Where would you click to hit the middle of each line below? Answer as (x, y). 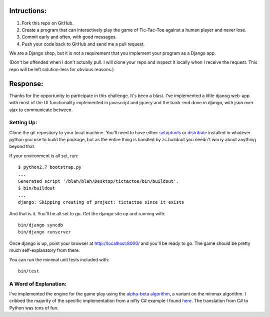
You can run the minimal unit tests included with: (59, 259)
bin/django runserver (44, 232)
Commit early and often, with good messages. (69, 37)
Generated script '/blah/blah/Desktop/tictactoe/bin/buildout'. (99, 181)
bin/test (29, 271)
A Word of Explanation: (38, 284)
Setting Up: (23, 123)
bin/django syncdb (41, 225)
